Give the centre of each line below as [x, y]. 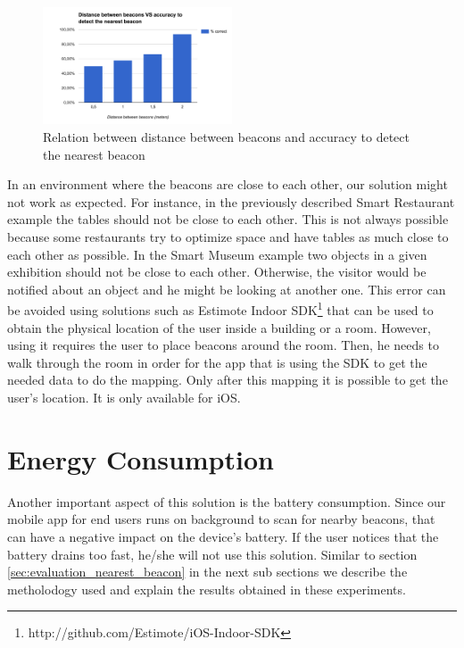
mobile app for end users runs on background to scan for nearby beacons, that [221, 519]
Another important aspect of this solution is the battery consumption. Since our [227, 501]
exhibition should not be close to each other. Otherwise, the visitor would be [217, 272]
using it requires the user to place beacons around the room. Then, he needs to [223, 345]
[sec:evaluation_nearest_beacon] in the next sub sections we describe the [207, 572]
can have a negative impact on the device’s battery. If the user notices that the [223, 536]
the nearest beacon [94, 154]
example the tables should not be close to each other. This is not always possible [228, 219]
